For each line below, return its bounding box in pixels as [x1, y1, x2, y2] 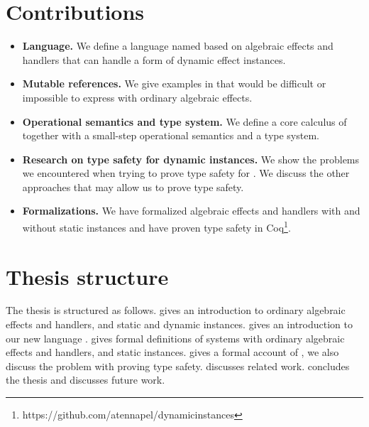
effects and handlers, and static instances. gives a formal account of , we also [6, 345, 339, 360]
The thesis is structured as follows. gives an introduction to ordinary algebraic [6, 303, 346, 318]
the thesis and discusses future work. [6, 372, 165, 387]
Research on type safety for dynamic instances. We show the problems [22, 151, 360, 166]
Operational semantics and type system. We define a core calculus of [22, 114, 347, 129]
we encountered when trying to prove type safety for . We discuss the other [22, 166, 350, 180]
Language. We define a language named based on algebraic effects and [22, 38, 334, 53]
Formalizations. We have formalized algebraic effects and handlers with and [22, 203, 360, 218]
